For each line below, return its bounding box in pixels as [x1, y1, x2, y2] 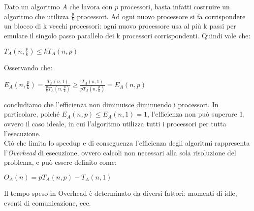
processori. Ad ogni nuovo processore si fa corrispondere [77, 11, 246, 21]
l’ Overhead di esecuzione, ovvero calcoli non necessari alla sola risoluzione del [4, 147, 236, 157]
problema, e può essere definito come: [4, 157, 117, 167]
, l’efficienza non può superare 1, [147, 109, 245, 119]
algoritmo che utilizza [4, 11, 69, 21]
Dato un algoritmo [4, 1, 60, 11]
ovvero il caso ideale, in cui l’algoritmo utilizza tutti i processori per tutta [4, 119, 226, 129]
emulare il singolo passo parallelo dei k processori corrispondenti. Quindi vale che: [4, 30, 251, 41]
